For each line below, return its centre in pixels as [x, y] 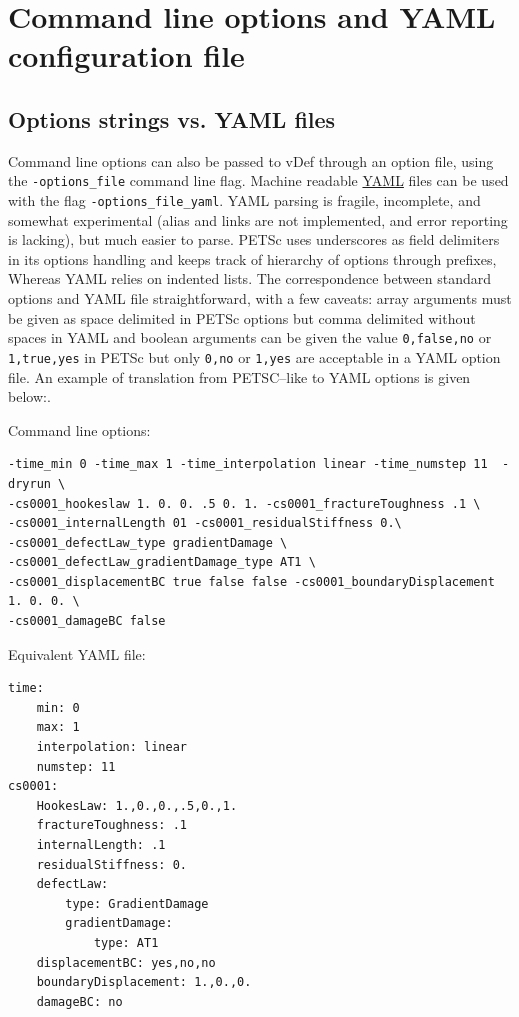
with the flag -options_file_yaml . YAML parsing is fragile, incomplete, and [244, 200]
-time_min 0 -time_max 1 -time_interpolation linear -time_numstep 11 [248, 464]
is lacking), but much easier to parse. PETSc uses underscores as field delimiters [254, 239]
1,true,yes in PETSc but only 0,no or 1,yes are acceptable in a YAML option [254, 356]
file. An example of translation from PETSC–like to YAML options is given [239, 376]
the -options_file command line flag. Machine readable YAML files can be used [258, 180]
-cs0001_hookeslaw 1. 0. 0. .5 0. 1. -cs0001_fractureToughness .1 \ [244, 503]
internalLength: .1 [101, 845]
